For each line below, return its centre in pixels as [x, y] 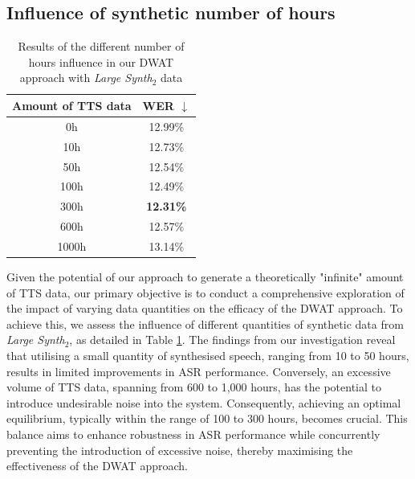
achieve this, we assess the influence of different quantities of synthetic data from [205, 323]
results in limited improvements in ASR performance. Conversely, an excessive [199, 371]
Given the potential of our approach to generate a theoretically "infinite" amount [205, 276]
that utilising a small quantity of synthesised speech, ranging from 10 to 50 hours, [208, 355]
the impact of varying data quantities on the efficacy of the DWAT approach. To [205, 308]
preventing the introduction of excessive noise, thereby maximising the [180, 450]
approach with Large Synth [86, 78]
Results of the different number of [101, 46]
